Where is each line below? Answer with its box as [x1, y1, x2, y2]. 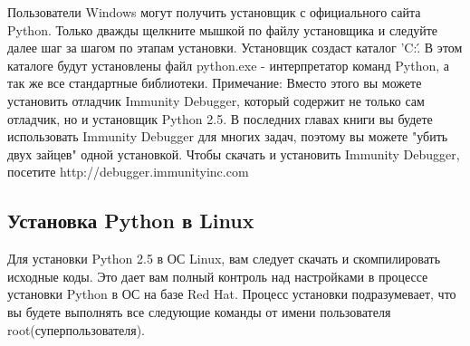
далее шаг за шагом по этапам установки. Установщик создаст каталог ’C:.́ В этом [7, 38, 463, 57]
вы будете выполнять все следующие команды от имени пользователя [7, 302, 391, 321]
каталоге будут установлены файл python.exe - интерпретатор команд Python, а [7, 55, 449, 74]
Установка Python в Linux [7, 207, 254, 235]
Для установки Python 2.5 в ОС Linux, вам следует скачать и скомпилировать [7, 249, 441, 268]
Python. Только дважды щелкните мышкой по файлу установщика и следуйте [7, 20, 438, 39]
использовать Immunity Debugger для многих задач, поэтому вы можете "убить [7, 127, 448, 146]
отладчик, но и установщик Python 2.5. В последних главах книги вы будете [7, 109, 433, 128]
